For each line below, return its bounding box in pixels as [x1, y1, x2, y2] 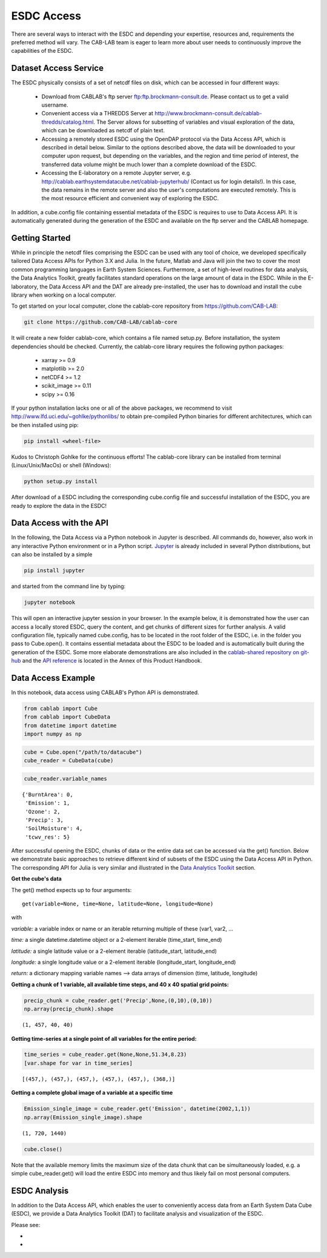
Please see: [11, 1221, 41, 1228]
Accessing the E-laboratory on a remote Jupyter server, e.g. [41, 169, 192, 177]
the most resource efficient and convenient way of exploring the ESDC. [41, 195, 219, 202]
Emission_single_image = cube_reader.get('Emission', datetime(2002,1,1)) [24, 1105, 251, 1112]
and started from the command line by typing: [11, 583, 126, 590]
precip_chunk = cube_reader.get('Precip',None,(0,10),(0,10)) [24, 997, 213, 1004]
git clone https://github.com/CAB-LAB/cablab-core [24, 319, 178, 326]
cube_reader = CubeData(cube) [24, 757, 114, 764]
